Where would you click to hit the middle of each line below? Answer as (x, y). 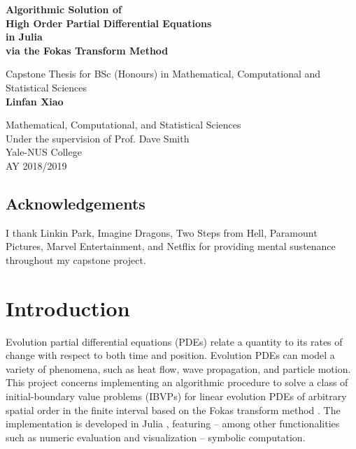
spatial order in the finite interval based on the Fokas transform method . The (173, 410)
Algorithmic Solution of (64, 9)
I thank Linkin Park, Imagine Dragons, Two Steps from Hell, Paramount (162, 232)
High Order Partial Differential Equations (109, 23)
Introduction (68, 308)
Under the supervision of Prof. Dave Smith (98, 138)
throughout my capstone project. (76, 259)
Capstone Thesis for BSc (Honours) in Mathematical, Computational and (163, 74)
